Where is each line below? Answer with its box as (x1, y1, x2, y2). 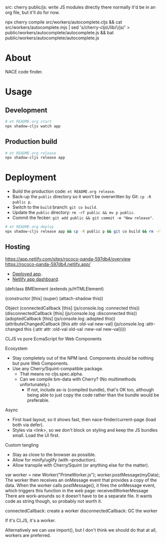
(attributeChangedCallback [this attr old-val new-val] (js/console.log (5, 320, 145, 327)
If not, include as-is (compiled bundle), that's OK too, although (27, 387, 154, 392)
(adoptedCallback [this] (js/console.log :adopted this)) (5, 315, 116, 321)
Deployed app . (12, 271, 42, 277)
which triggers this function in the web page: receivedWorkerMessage (5, 487, 149, 493)
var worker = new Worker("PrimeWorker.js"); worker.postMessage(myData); (5, 471, 160, 477)
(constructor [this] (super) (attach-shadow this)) (5, 295, 104, 301)
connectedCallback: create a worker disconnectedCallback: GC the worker (5, 508, 158, 514)
